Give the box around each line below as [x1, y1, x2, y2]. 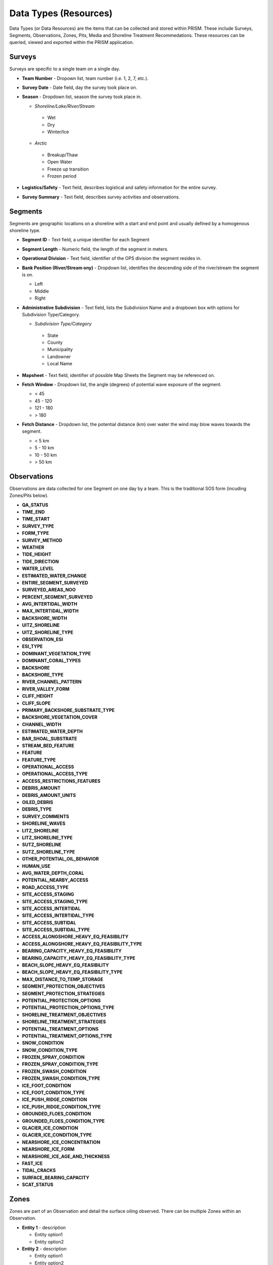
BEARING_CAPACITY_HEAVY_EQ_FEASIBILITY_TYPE [22, 955, 135, 961]
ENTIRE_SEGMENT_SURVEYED [22, 579, 88, 585]
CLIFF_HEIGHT [22, 693, 54, 699]
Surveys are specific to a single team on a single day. [9, 66, 120, 72]
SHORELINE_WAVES [22, 820, 66, 827]
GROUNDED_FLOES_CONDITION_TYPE [22, 1118, 105, 1124]
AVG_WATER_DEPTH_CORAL [22, 870, 84, 876]
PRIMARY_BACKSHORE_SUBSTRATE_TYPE [22, 707, 115, 713]
